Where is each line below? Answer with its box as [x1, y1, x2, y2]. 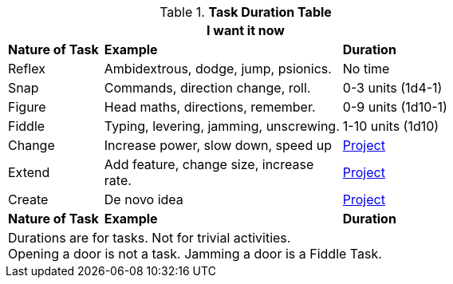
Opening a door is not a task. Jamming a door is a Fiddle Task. [8, 246, 382, 262]
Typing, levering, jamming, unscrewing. [104, 118, 340, 134]
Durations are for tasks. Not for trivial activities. [8, 230, 291, 246]
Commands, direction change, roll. [104, 80, 311, 96]
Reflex [8, 61, 45, 77]
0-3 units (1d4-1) [342, 80, 443, 96]
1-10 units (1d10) [342, 118, 439, 134]
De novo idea [104, 191, 183, 207]
